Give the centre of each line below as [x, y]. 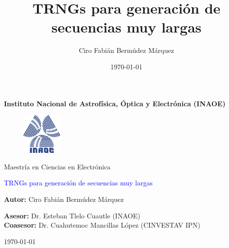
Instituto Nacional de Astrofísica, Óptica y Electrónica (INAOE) [115, 103]
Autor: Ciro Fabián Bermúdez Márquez [64, 199]
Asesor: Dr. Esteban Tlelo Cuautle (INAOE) [72, 215]
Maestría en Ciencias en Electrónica [57, 166]
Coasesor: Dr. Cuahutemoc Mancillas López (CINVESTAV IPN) [102, 225]
